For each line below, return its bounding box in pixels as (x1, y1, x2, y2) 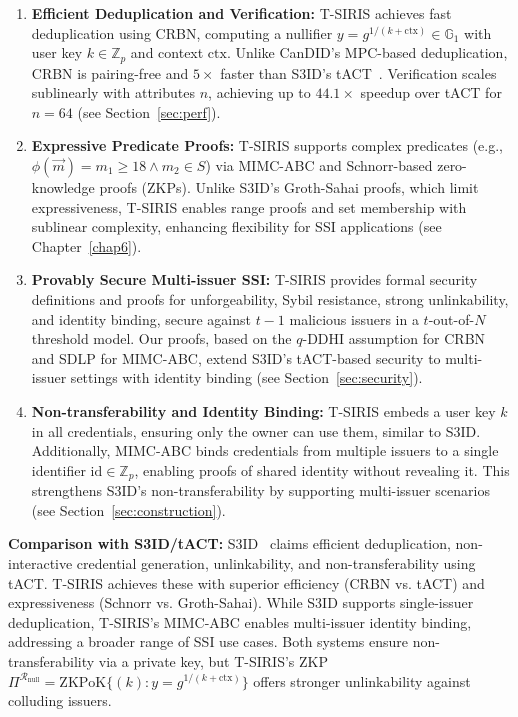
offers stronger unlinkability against (253, 670, 471, 691)
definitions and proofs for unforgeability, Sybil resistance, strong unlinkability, (31, 288, 509, 309)
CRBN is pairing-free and (31, 62, 189, 83)
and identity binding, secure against (31, 308, 251, 329)
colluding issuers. (8, 690, 112, 711)
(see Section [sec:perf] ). (77, 101, 221, 122)
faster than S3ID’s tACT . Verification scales (220, 62, 497, 83)
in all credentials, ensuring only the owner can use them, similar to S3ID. (31, 420, 481, 441)
